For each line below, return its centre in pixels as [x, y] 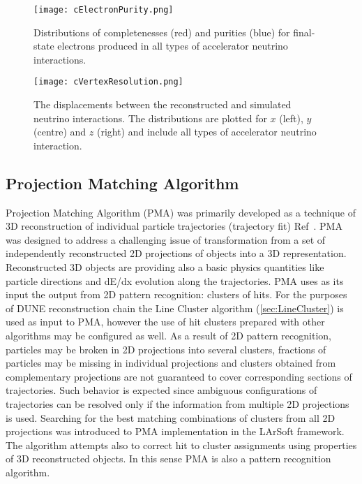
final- [304, 32]
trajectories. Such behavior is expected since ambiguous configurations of [161, 390]
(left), [291, 118]
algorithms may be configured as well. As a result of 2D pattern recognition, [168, 336]
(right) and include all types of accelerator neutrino [206, 132]
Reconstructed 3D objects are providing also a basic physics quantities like [165, 267]
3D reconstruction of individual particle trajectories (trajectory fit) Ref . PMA [174, 226]
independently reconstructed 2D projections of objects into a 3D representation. [176, 253]
